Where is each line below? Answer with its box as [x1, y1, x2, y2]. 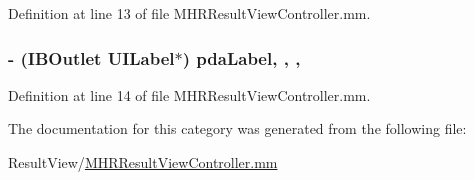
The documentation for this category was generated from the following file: [8, 118, 467, 139]
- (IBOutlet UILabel [8, 45, 175, 70]
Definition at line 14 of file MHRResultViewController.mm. [8, 84, 371, 105]
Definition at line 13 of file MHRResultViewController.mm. [8, 3, 371, 23]
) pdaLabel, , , [182, 45, 301, 70]
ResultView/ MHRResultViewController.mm [8, 152, 278, 172]
